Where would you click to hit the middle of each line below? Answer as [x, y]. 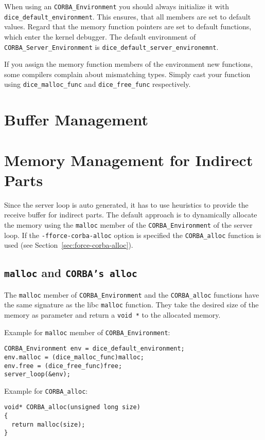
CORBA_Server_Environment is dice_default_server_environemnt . [111, 47]
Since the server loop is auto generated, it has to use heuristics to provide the [126, 204]
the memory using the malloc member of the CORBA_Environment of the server [128, 224]
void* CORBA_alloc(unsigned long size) [72, 407]
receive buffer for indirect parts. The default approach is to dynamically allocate [131, 215]
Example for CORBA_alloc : [46, 390]
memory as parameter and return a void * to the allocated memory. [112, 314]
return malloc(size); [48, 424]
